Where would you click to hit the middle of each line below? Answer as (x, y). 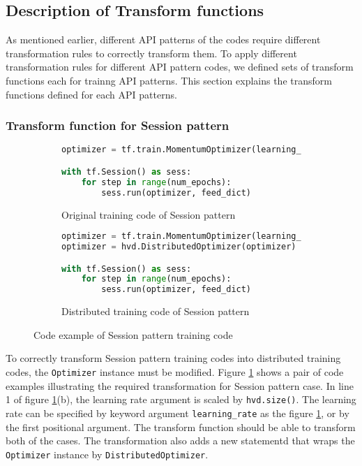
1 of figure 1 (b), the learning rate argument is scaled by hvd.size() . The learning (181, 399)
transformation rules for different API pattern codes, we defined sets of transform (180, 67)
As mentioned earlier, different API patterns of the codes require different (163, 39)
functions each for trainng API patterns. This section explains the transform (169, 80)
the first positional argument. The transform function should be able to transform (181, 427)
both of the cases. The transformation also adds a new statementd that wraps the (180, 440)
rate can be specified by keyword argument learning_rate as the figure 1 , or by (178, 413)
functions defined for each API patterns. (91, 94)
